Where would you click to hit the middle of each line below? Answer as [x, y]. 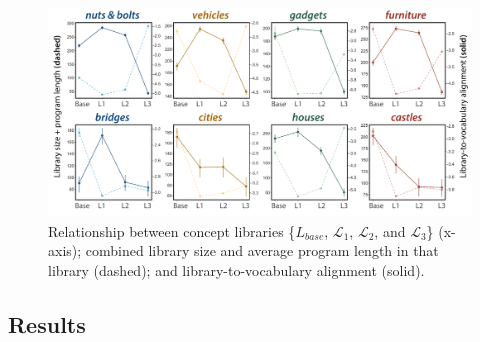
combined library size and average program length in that [262, 250]
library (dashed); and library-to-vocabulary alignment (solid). [236, 269]
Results [47, 323]
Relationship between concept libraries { [172, 230]
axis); [65, 250]
